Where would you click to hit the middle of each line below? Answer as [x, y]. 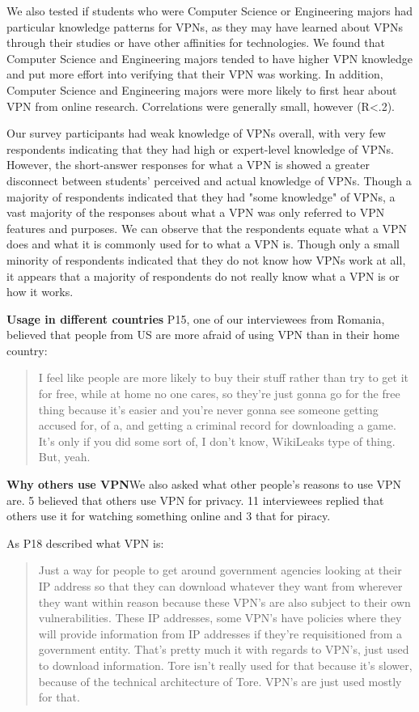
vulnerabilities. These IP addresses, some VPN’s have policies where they [220, 618]
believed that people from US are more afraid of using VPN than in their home [203, 335]
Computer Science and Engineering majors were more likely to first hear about [202, 89]
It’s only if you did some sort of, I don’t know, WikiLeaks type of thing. [217, 441]
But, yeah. [64, 457]
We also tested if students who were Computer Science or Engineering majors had [210, 11]
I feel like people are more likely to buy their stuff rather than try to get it [224, 377]
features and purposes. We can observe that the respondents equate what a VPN [207, 228]
